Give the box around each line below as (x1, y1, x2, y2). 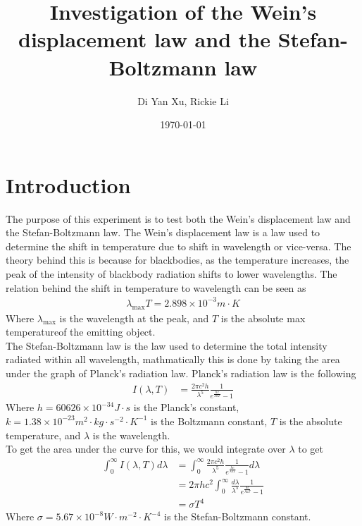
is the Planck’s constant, (133, 400, 239, 415)
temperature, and (6, 427, 81, 442)
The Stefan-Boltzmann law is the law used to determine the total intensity (6, 338, 327, 353)
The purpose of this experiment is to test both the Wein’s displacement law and (6, 211, 351, 226)
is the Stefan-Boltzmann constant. (164, 509, 311, 524)
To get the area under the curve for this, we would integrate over (6, 441, 286, 456)
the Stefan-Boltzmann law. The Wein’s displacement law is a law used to (6, 225, 320, 240)
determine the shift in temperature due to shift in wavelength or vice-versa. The (6, 238, 351, 253)
